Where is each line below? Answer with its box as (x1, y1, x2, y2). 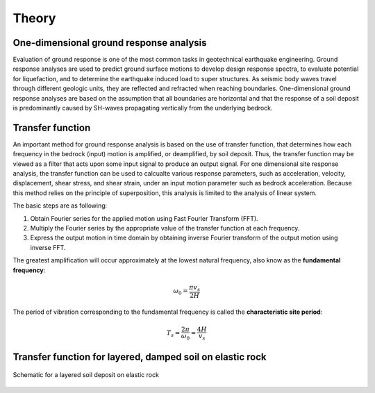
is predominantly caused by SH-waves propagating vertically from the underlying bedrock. (12, 104, 273, 112)
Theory (12, 10, 56, 26)
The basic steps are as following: (12, 201, 108, 210)
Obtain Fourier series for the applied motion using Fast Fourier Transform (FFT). (30, 214, 258, 222)
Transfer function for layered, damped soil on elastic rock (12, 351, 267, 362)
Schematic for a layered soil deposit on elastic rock (12, 371, 160, 379)
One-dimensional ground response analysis (12, 37, 208, 49)
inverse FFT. (30, 243, 66, 251)
